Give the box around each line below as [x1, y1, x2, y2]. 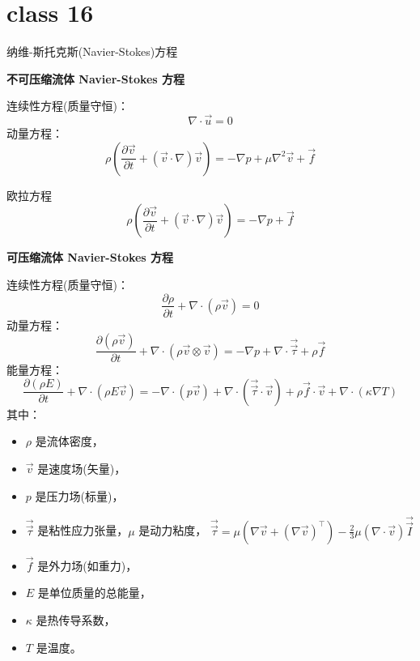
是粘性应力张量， [37, 522, 129, 539]
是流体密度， [35, 433, 104, 450]
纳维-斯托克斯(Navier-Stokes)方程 [6, 43, 178, 60]
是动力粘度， [138, 522, 207, 539]
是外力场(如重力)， [37, 557, 138, 574]
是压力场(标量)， [35, 487, 124, 504]
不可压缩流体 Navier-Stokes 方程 [6, 70, 185, 87]
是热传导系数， [36, 612, 116, 628]
